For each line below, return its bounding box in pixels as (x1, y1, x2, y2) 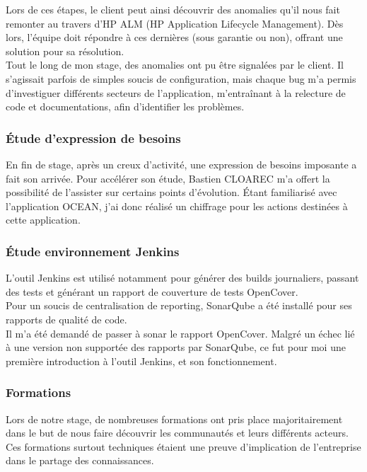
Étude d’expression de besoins (6, 129, 181, 146)
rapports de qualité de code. (6, 311, 127, 326)
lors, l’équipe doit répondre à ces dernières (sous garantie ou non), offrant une (6, 30, 343, 45)
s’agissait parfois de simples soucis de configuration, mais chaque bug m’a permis (6, 71, 356, 86)
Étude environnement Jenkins (6, 242, 180, 260)
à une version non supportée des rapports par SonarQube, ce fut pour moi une (6, 340, 346, 355)
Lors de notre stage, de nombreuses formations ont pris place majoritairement (6, 411, 343, 426)
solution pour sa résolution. (6, 43, 124, 58)
